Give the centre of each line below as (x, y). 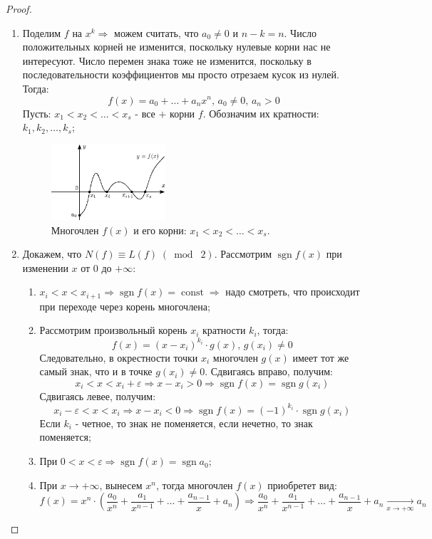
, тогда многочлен (194, 485)
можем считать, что (156, 32)
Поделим (42, 32)
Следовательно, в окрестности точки (119, 357)
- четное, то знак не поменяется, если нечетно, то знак (194, 423)
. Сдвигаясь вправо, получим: (269, 371)
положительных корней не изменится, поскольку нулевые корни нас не (176, 47)
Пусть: (37, 113)
